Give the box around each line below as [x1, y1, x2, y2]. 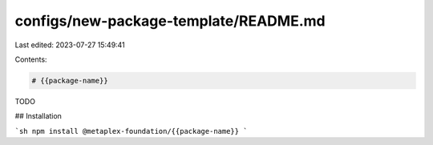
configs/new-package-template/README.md [14, 12, 326, 30]
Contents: [14, 54, 47, 64]
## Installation [14, 111, 62, 121]
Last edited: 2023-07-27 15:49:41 [14, 40, 126, 50]
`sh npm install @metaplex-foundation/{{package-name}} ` [14, 127, 248, 135]
